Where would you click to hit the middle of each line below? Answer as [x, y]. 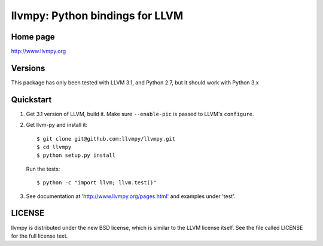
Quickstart [31, 100]
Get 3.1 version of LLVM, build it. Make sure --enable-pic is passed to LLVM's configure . [140, 114]
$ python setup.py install [76, 155]
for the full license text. [39, 236]
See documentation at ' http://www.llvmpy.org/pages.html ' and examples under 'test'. [131, 196]
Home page [33, 37]
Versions [28, 68]
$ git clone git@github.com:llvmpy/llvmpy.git [106, 139]
